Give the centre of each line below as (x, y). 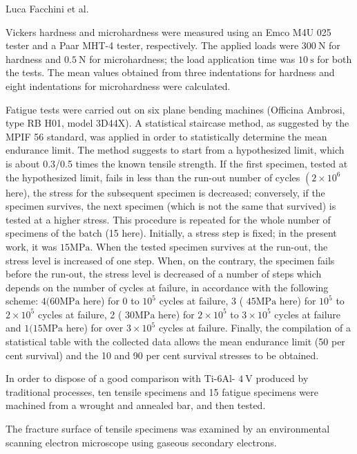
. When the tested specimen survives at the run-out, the (209, 246)
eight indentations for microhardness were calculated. (118, 85)
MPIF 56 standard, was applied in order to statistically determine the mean (166, 136)
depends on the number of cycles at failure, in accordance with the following (167, 287)
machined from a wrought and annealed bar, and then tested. (136, 405)
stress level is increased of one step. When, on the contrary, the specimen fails (170, 260)
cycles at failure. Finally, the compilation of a (254, 328)
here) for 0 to (111, 301)
